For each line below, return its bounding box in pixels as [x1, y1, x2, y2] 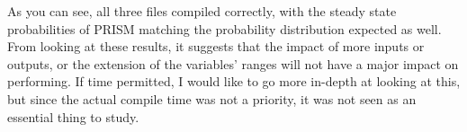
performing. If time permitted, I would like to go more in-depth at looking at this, [7, 72, 461, 91]
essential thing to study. [7, 107, 139, 126]
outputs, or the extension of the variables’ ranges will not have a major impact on [7, 54, 459, 73]
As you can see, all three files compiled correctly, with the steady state [7, 2, 397, 20]
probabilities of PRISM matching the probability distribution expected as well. [7, 19, 442, 38]
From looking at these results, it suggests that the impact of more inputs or [7, 37, 425, 56]
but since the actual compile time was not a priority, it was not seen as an [7, 89, 417, 108]
